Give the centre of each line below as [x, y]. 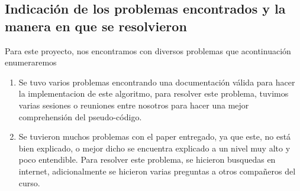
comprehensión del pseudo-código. [80, 116]
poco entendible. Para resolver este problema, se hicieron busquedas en [147, 159]
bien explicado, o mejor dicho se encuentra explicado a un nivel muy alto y [154, 148]
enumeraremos [31, 62]
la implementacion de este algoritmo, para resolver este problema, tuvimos [154, 93]
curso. [29, 182]
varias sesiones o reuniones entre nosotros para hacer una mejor [134, 105]
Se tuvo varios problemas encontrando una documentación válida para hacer [157, 82]
